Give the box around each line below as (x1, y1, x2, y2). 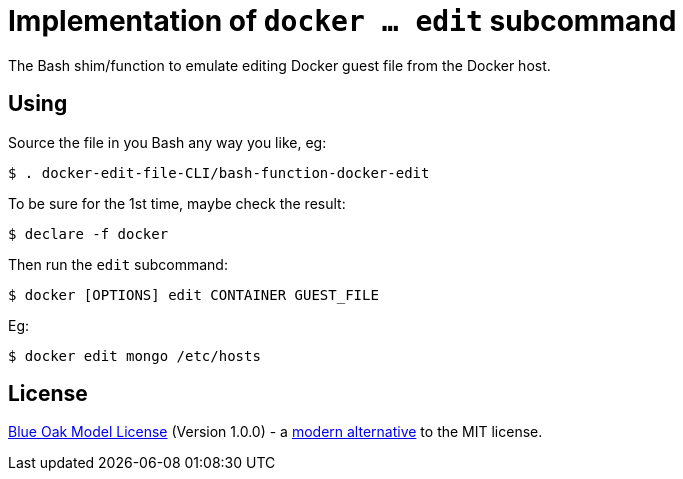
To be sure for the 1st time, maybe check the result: (8, 194, 346, 212)
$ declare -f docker (8, 225, 169, 242)
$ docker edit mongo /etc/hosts (8, 347, 261, 364)
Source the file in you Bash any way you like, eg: (8, 133, 327, 151)
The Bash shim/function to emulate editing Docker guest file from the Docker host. (8, 56, 551, 74)
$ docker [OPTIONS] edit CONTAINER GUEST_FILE (8, 286, 379, 303)
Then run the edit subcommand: (8, 255, 228, 273)
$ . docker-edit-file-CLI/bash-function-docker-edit (8, 164, 430, 181)
